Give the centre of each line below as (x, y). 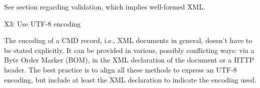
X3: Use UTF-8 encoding (43, 23)
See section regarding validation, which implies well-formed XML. (105, 6)
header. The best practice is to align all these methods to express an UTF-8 (120, 69)
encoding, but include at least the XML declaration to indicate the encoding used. (130, 79)
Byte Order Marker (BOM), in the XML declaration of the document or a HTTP (129, 60)
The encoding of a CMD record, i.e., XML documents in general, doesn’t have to (128, 40)
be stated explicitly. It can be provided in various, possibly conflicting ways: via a (129, 50)
